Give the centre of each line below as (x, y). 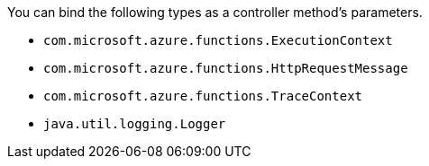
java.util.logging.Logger (135, 124)
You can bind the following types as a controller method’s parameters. (215, 12)
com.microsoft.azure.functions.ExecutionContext (218, 40)
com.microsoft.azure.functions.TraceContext (203, 96)
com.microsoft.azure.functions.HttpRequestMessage (226, 68)
